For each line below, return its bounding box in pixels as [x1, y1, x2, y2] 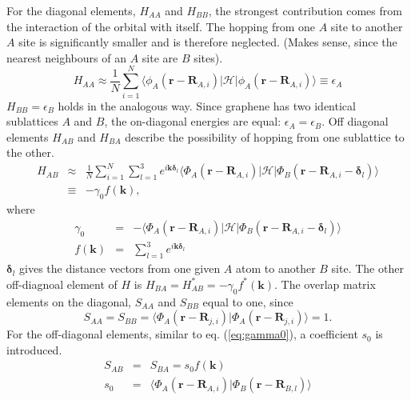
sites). [194, 49, 223, 66]
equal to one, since [202, 293, 293, 310]
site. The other [331, 260, 404, 277]
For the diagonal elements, [6, 2, 136, 18]
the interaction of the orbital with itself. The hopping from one [6, 18, 316, 34]
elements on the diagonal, [6, 293, 132, 310]
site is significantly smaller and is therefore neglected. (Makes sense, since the [18, 34, 397, 50]
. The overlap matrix [274, 275, 376, 292]
